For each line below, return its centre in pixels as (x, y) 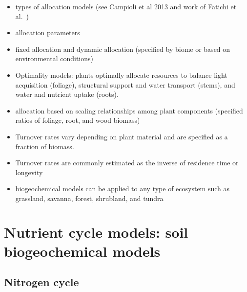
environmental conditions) (54, 58)
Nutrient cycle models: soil (96, 232)
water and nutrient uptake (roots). (67, 94)
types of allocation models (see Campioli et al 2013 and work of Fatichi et (126, 6)
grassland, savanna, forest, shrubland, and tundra (89, 198)
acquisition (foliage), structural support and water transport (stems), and (125, 84)
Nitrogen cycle (41, 282)
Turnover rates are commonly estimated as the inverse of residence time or (127, 163)
